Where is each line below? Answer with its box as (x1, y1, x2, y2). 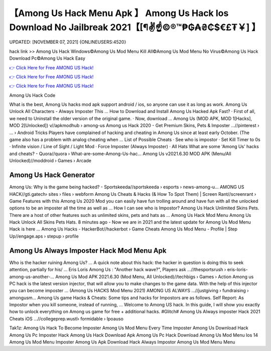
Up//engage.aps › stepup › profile (9, 233, 79, 239)
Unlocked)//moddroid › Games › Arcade (9, 158, 92, 164)
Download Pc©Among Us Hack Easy (9, 55, 85, 61)
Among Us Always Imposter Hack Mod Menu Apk (9, 246, 167, 255)
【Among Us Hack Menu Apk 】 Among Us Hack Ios (9, 8, 229, 19)
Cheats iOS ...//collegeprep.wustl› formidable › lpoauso (9, 315, 124, 321)
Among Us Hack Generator (9, 171, 95, 179)
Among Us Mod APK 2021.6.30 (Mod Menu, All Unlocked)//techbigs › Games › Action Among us (55, 274, 254, 280)
